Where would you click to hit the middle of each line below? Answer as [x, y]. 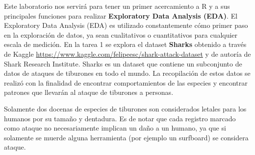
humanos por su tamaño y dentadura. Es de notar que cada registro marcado [120, 118]
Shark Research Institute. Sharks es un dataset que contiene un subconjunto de [123, 63]
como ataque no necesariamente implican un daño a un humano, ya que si [115, 128]
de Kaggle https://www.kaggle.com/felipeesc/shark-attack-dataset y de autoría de [127, 54]
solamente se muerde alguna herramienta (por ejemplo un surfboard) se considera [126, 137]
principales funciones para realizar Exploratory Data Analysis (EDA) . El [121, 15]
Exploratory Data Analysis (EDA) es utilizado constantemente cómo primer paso [126, 25]
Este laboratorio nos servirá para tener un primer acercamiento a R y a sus [117, 6]
